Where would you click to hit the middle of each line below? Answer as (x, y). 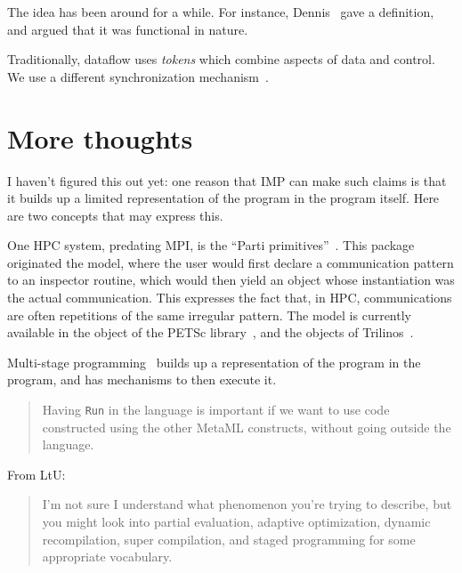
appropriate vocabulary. (107, 557)
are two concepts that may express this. (115, 215)
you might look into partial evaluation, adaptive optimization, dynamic (236, 522)
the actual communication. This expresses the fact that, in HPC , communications (230, 298)
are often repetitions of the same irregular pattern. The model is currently (209, 315)
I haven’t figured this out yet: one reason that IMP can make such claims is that (227, 180)
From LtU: (36, 474)
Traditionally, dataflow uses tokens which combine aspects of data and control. (221, 59)
